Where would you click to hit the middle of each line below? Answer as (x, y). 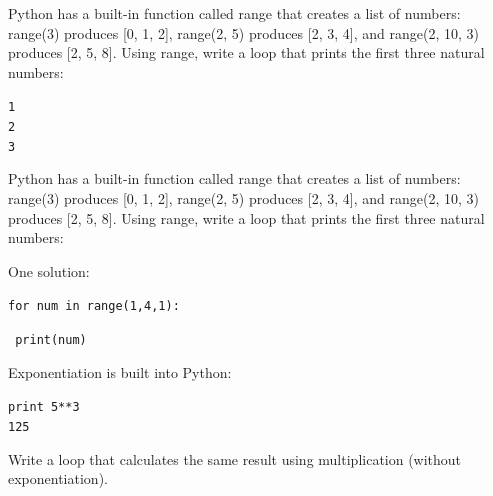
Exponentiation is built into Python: (120, 371)
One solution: (49, 270)
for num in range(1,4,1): (94, 306)
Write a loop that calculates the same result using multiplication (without (235, 458)
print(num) (51, 339)
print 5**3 (44, 407)
